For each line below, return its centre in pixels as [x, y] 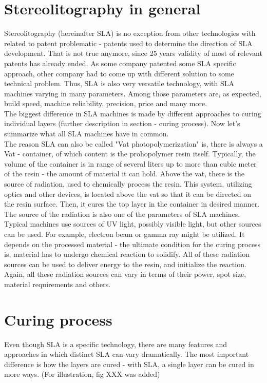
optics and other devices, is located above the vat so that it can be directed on [128, 194]
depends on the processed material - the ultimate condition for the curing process [132, 244]
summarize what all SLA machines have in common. [87, 134]
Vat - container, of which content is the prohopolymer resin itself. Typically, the [130, 154]
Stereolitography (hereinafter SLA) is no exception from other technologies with [130, 33]
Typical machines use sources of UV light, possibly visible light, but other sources [133, 224]
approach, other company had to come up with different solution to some [119, 73]
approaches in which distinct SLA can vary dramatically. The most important [127, 354]
